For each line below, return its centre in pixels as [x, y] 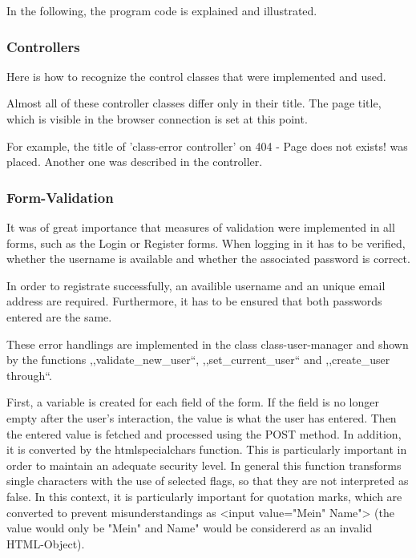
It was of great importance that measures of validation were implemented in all [201, 227]
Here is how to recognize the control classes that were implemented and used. [196, 76]
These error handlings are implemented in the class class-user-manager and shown [208, 344]
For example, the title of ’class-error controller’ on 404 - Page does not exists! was [207, 146]
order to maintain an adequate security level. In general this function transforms [204, 465]
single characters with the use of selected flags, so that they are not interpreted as [208, 481]
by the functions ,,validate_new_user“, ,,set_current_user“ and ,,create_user [198, 360]
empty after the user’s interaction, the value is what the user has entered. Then [202, 417]
